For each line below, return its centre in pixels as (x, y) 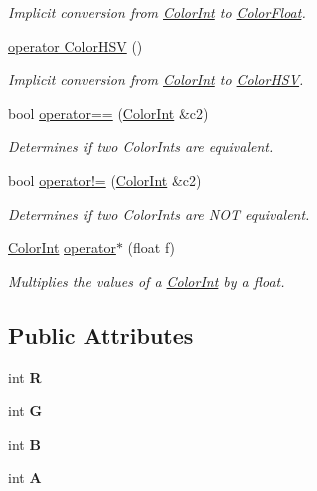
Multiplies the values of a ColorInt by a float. (146, 280)
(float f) (151, 247)
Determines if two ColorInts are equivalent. (141, 146)
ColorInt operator (62, 247)
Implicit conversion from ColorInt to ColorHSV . (156, 79)
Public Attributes (101, 334)
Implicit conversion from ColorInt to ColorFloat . (157, 12)
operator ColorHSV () (75, 45)
